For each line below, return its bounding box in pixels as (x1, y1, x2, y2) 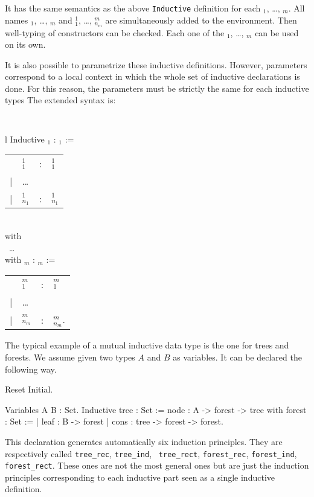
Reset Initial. (5, 383, 53, 396)
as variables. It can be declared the (173, 351, 302, 363)
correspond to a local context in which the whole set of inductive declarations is (5, 70, 300, 83)
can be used (255, 26, 299, 39)
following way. (5, 362, 57, 375)
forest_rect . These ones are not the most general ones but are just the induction (5, 459, 309, 472)
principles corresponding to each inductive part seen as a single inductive (5, 470, 275, 483)
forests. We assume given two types (5, 351, 135, 363)
